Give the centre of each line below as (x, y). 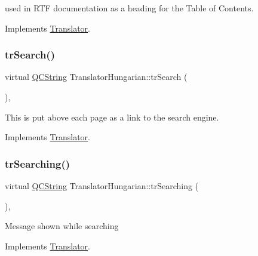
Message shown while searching (62, 226)
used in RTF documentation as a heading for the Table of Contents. (129, 8)
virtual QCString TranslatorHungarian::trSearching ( (102, 186)
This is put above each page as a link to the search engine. (112, 117)
